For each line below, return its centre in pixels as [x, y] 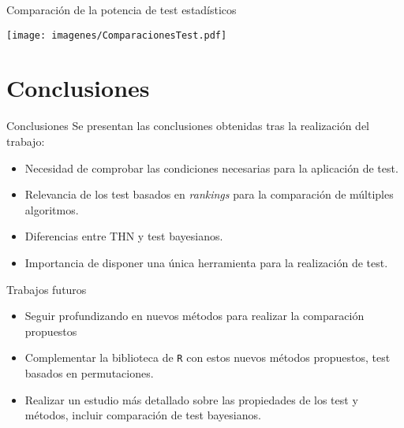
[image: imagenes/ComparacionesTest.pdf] [117, 35]
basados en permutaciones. [89, 372]
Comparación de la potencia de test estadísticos [122, 9]
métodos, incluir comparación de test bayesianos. [143, 415]
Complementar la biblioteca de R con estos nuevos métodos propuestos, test [208, 357]
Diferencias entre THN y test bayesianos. [124, 236]
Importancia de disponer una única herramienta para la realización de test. [206, 262]
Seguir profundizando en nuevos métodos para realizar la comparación [195, 316]
